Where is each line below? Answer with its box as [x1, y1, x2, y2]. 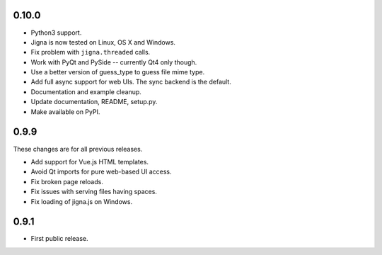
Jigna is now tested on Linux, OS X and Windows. [30, 38, 176, 46]
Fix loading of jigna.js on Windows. [30, 197, 133, 205]
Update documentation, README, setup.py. [30, 98, 158, 106]
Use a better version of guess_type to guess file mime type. [30, 68, 205, 76]
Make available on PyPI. [30, 107, 100, 116]
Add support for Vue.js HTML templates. [30, 157, 149, 166]
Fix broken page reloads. [30, 177, 104, 186]
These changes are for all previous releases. [13, 144, 143, 153]
